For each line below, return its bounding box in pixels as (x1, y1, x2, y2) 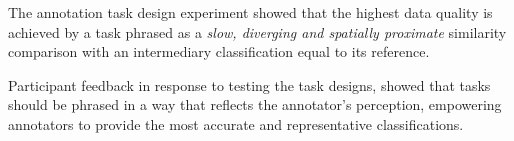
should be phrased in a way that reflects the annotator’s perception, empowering (8, 94, 502, 115)
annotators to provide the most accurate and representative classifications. (8, 113, 464, 134)
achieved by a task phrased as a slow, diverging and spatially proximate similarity (8, 21, 507, 42)
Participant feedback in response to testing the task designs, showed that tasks (8, 74, 491, 95)
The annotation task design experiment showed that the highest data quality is (8, 2, 493, 22)
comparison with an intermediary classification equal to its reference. (8, 41, 430, 62)
